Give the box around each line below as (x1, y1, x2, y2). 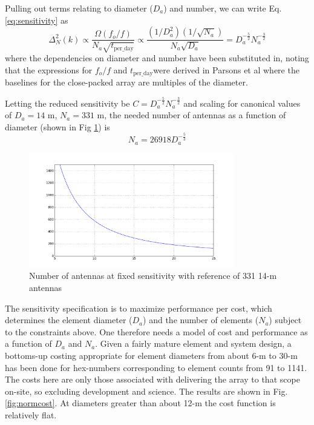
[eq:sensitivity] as (5, 13, 68, 26)
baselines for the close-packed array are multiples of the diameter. (5, 76, 248, 89)
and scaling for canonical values (183, 96, 301, 109)
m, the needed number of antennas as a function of (97, 109, 286, 121)
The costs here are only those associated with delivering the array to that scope (5, 373, 300, 386)
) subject (269, 313, 302, 326)
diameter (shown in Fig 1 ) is (5, 120, 110, 133)
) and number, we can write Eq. (163, 2, 282, 14)
